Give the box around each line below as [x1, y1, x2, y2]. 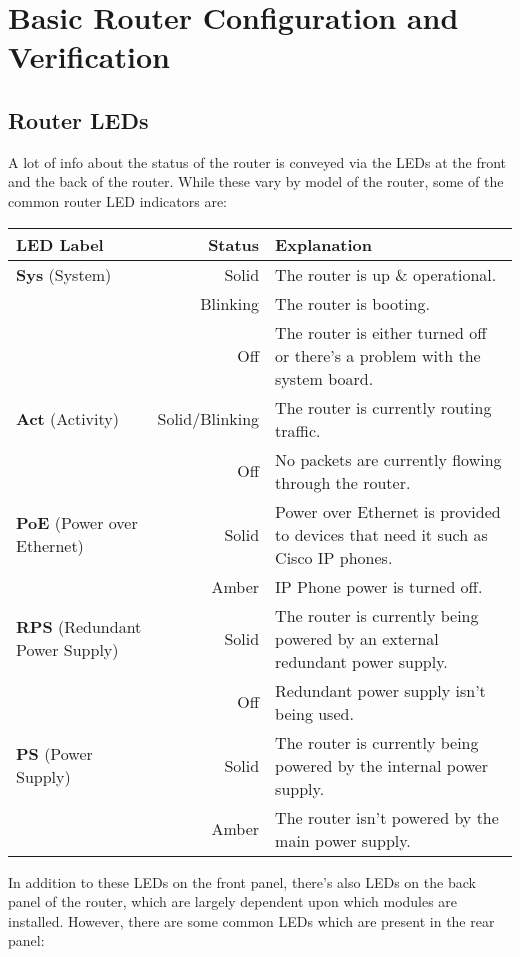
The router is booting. [275, 291, 430, 315]
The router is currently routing [275, 395, 492, 419]
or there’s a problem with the [275, 343, 481, 367]
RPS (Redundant [16, 615, 142, 639]
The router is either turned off [275, 320, 487, 344]
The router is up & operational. [275, 262, 497, 286]
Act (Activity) [16, 407, 119, 431]
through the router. [275, 470, 411, 494]
